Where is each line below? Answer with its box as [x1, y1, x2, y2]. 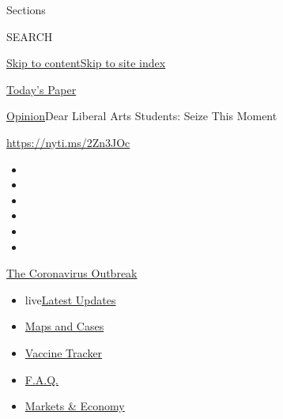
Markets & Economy [25, 398, 125, 414]
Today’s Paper [6, 81, 77, 97]
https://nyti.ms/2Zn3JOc [6, 134, 130, 150]
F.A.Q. [25, 371, 59, 387]
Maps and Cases [25, 318, 104, 334]
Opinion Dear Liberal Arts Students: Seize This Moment [6, 108, 277, 124]
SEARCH [6, 28, 53, 44]
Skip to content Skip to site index [6, 55, 166, 71]
